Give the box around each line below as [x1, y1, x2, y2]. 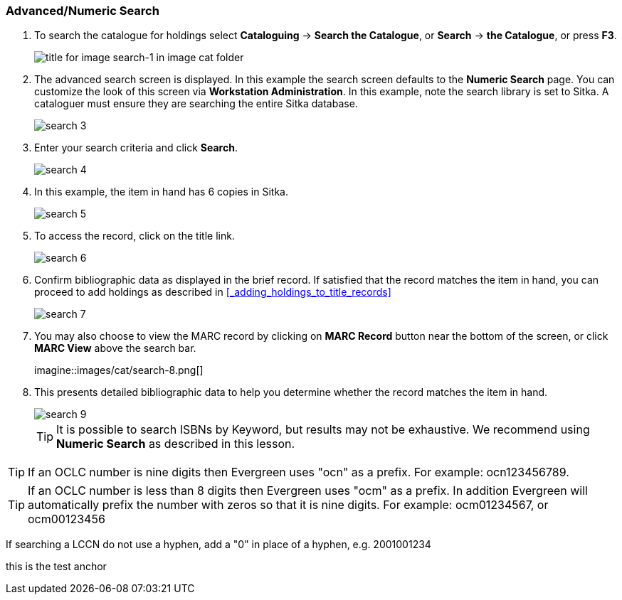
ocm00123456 [28, 512, 105, 527]
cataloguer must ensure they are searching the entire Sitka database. [34, 97, 358, 110]
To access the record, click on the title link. [34, 230, 235, 242]
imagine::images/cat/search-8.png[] [34, 364, 204, 377]
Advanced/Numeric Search [6, 4, 159, 18]
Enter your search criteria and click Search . [34, 141, 238, 154]
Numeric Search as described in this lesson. [56, 436, 295, 451]
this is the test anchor [6, 560, 107, 573]
